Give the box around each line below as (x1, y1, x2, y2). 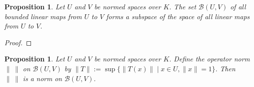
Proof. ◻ (4, 37, 32, 47)
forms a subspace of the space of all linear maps (106, 11, 250, 21)
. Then (215, 63, 236, 73)
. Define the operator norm (169, 54, 250, 64)
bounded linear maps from (4, 11, 82, 21)
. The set (169, 1, 197, 11)
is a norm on (23, 73, 62, 83)
